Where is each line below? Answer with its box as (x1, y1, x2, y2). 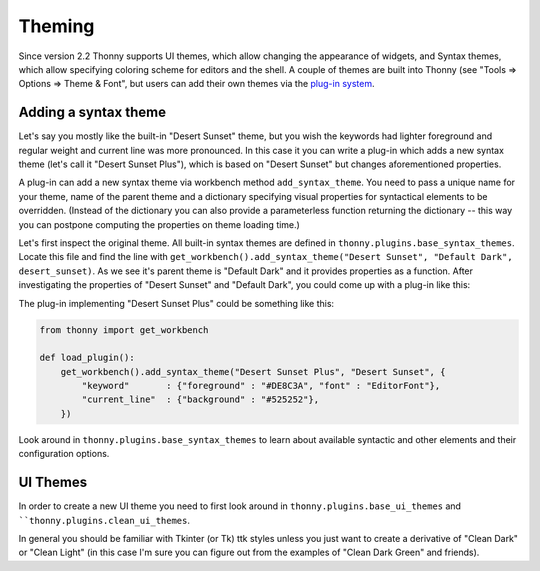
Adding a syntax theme (18, 104, 167, 121)
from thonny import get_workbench (39, 324, 209, 335)
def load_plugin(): (39, 352, 135, 364)
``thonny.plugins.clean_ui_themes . (18, 514, 190, 526)
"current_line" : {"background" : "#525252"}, (81, 394, 320, 405)
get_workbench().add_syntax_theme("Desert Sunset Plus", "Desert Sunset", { (60, 366, 446, 377)
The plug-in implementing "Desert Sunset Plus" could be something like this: (18, 297, 335, 309)
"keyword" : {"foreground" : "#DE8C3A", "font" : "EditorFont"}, (81, 380, 441, 392)
